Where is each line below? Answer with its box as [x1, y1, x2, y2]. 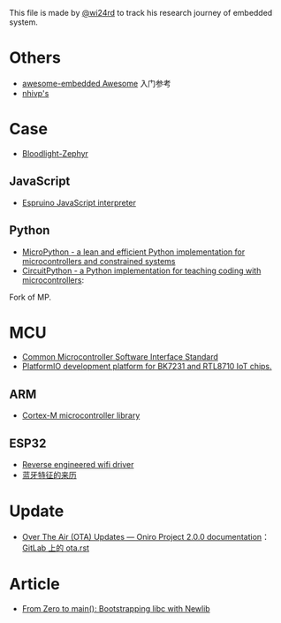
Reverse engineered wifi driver [21, 460, 134, 470]
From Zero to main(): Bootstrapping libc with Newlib [21, 603, 210, 613]
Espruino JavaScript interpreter [21, 197, 137, 208]
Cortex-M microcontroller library [21, 410, 140, 421]
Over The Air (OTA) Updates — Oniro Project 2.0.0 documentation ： [21, 532, 270, 542]
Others [9, 48, 62, 68]
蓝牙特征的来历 [21, 470, 77, 481]
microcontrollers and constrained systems [21, 255, 176, 266]
